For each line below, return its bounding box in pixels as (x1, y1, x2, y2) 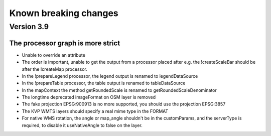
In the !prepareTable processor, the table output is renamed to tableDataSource (22, 80, 186, 86)
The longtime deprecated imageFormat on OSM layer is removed (22, 94, 156, 100)
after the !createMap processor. (22, 66, 87, 72)
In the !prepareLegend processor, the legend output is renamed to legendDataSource (22, 73, 198, 79)
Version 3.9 (9, 22, 49, 31)
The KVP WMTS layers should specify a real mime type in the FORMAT (22, 108, 169, 114)
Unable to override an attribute (22, 52, 85, 58)
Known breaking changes (9, 8, 119, 19)
